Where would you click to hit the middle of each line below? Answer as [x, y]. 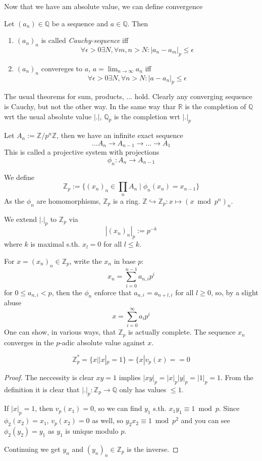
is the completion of [216, 106]
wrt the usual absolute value [48, 116]
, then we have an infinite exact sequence [120, 135]
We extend [20, 219]
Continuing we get [32, 449]
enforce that [113, 292]
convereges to [62, 68]
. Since [229, 408]
